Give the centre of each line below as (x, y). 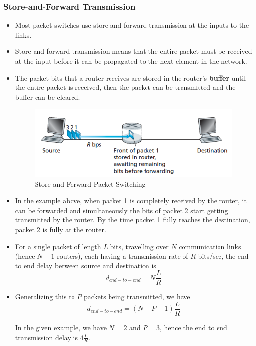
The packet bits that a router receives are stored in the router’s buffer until (130, 77)
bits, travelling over (139, 246)
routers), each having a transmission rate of (123, 256)
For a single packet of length (58, 246)
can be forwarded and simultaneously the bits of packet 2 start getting (122, 210)
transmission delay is (46, 337)
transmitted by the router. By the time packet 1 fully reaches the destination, (132, 220)
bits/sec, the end (223, 256)
